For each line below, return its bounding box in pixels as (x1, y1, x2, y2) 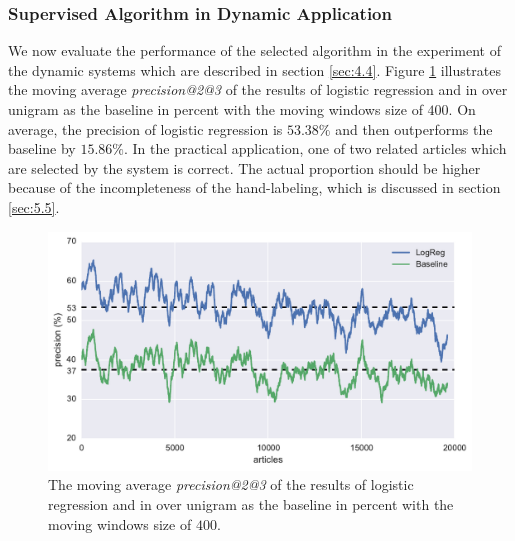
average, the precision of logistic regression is (8, 118, 283, 139)
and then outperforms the (335, 118, 493, 139)
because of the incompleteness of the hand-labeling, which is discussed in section (8, 177, 501, 198)
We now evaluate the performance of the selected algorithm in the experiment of (8, 40, 501, 61)
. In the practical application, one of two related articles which (124, 138, 507, 159)
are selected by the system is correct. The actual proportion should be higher (8, 157, 481, 178)
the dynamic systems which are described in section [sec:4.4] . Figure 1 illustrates (8, 59, 501, 80)
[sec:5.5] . (8, 196, 60, 217)
